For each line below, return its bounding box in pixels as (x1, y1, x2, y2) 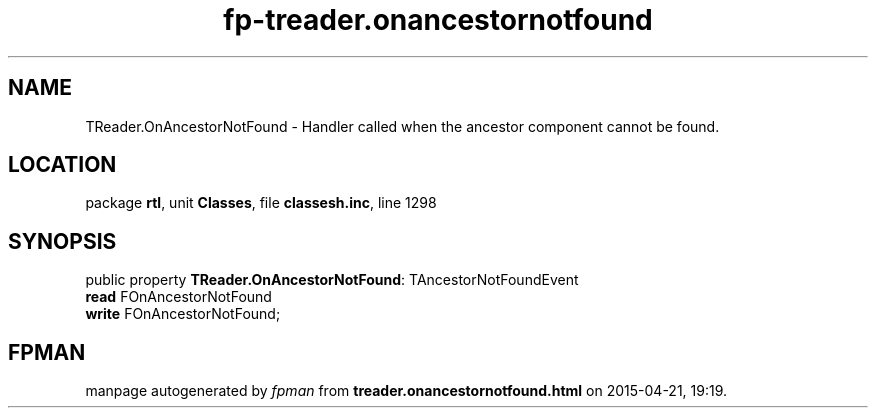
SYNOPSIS (8, 228, 117, 254)
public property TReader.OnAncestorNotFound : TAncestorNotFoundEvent (85, 271, 579, 289)
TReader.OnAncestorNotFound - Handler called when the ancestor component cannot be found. (85, 117, 720, 135)
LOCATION (8, 152, 117, 178)
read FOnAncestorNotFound (85, 288, 272, 306)
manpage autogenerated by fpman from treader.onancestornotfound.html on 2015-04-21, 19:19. (85, 382, 728, 400)
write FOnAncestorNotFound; (85, 305, 281, 323)
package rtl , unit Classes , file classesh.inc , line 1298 (85, 194, 437, 212)
